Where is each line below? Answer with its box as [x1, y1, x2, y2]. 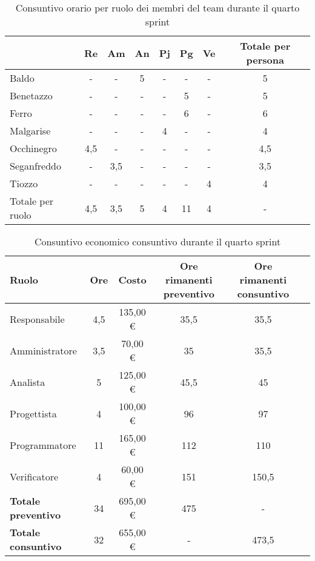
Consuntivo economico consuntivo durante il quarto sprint [34, 234, 281, 248]
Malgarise [10, 124, 51, 138]
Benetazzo [10, 88, 53, 102]
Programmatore [10, 437, 76, 452]
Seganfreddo [10, 159, 61, 173]
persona [246, 53, 284, 67]
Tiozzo [10, 176, 38, 190]
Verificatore [10, 469, 59, 483]
